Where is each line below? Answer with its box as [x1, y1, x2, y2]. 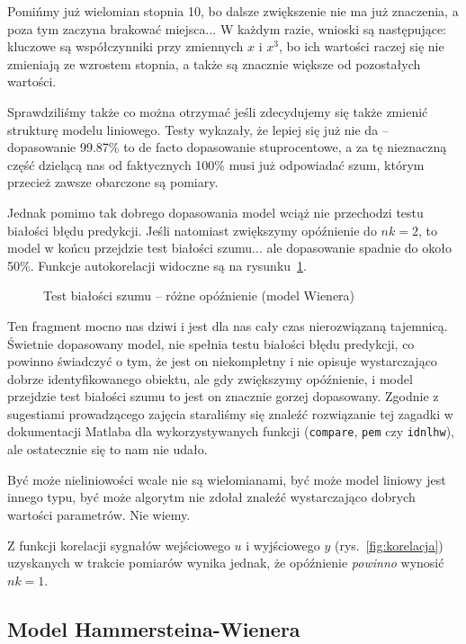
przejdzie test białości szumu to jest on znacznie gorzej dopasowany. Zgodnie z [7, 387, 439, 406]
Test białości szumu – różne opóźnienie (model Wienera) [43, 286, 355, 305]
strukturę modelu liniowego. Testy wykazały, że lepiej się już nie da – [7, 120, 389, 139]
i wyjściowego [246, 535, 320, 554]
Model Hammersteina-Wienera [7, 614, 300, 642]
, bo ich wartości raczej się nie [278, 37, 444, 56]
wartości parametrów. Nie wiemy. [7, 505, 191, 523]
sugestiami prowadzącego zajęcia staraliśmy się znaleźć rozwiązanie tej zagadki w [7, 404, 453, 423]
